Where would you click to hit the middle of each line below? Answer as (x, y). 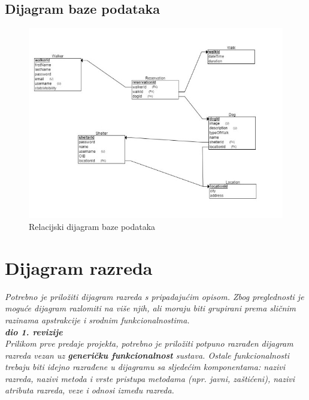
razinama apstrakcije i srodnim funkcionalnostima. (97, 319)
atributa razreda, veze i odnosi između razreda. (90, 390)
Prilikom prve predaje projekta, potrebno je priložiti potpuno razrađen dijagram (149, 343)
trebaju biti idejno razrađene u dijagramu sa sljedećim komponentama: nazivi (145, 367)
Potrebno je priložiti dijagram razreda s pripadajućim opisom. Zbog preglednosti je (154, 296)
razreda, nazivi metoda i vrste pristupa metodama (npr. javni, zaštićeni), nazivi (150, 378)
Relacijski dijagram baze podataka (92, 227)
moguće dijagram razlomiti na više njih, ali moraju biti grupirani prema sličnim (151, 308)
